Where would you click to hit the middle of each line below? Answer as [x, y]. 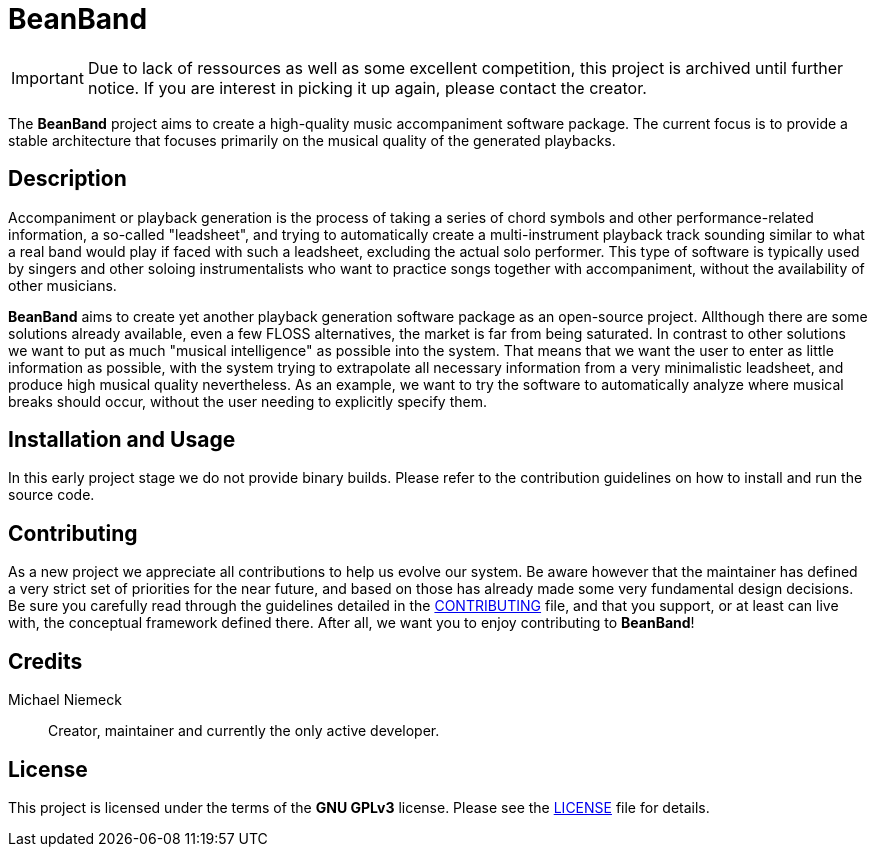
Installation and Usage [122, 440]
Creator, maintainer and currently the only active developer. [244, 731]
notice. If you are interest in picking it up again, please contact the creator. [367, 87]
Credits [45, 661]
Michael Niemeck [65, 700]
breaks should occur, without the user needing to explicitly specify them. [247, 401]
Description [67, 179]
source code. [51, 495]
